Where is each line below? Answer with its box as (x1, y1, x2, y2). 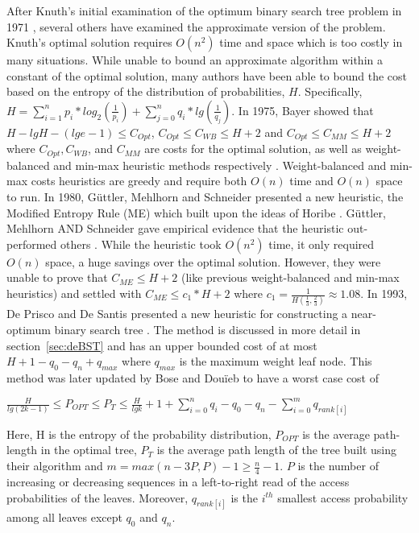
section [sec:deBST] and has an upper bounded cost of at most (6, 337, 317, 353)
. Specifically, (297, 83, 363, 100)
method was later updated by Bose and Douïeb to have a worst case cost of (6, 369, 380, 386)
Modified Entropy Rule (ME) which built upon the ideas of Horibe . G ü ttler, (6, 204, 386, 221)
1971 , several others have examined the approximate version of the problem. (6, 18, 386, 35)
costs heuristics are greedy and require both (31, 172, 247, 189)
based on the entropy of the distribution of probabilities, (6, 83, 285, 100)
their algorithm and (6, 457, 103, 474)
